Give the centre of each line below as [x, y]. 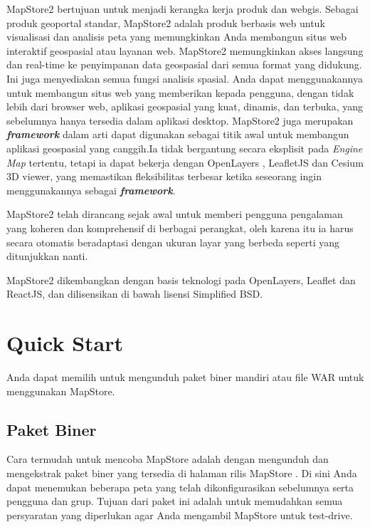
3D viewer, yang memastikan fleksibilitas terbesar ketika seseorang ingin [164, 176]
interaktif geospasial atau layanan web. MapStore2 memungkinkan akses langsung [185, 50]
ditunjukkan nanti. [47, 256]
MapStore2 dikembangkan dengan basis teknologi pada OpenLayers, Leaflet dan [181, 280]
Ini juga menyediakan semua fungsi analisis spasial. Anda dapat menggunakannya [185, 78]
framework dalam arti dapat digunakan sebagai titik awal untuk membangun [178, 134]
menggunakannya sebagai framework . [91, 190]
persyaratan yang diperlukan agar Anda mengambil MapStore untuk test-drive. [180, 515]
